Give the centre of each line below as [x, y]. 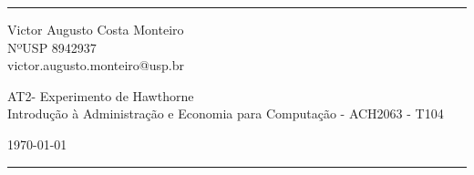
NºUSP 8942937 [52, 47]
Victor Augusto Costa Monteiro [96, 29]
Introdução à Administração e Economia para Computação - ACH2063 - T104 [226, 113]
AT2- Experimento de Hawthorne [101, 95]
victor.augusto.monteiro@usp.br [96, 65]
